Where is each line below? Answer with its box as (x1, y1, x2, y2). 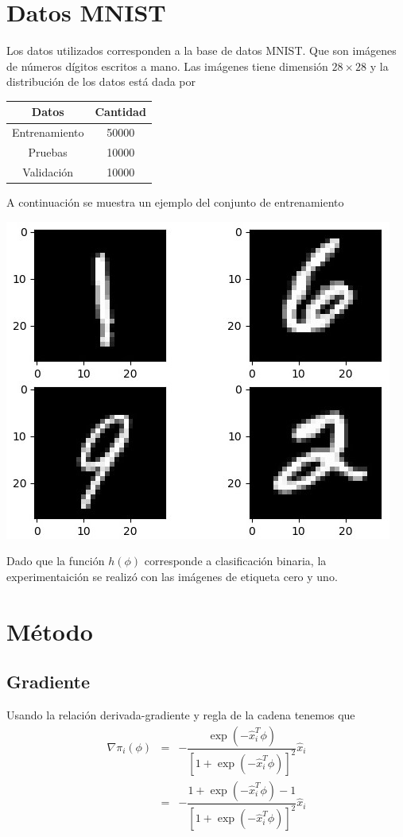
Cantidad (95, 103, 146, 120)
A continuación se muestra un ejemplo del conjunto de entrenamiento (6, 194, 344, 211)
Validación (22, 163, 74, 180)
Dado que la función (6, 552, 105, 569)
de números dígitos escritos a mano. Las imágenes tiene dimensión (6, 57, 328, 74)
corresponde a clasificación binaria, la (144, 552, 327, 569)
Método (6, 614, 93, 647)
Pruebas (28, 144, 68, 161)
